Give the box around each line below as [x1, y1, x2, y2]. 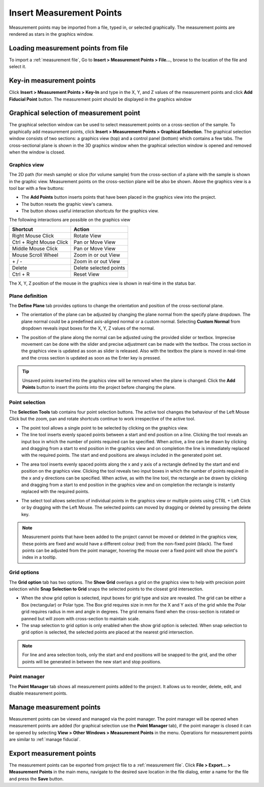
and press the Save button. [9, 776, 64, 782]
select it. [9, 64, 26, 69]
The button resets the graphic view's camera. [21, 201, 113, 207]
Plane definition [9, 292, 47, 299]
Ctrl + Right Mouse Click [12, 239, 68, 246]
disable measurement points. [9, 690, 68, 697]
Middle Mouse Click [12, 245, 58, 252]
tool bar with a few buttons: [9, 185, 65, 191]
